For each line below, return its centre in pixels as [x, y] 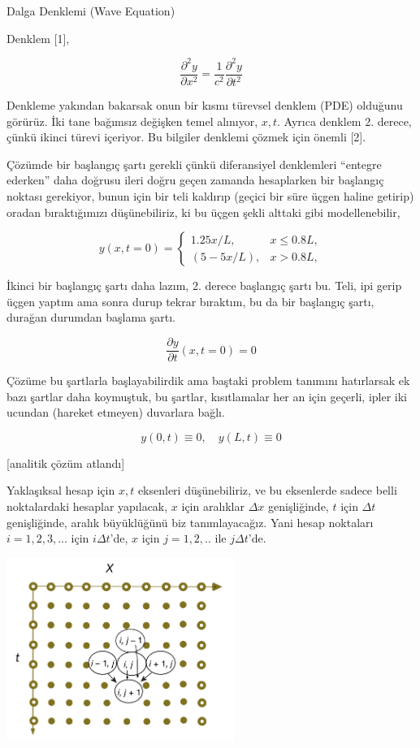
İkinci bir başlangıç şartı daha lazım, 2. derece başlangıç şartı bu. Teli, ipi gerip [204, 285]
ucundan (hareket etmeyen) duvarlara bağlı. [116, 412]
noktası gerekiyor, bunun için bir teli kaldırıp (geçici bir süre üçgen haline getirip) [210, 196]
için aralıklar [213, 506]
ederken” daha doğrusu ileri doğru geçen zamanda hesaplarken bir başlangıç [195, 180]
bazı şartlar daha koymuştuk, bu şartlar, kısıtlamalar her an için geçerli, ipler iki [207, 396]
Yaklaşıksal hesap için [61, 490]
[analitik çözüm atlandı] [66, 463]
